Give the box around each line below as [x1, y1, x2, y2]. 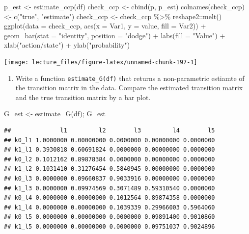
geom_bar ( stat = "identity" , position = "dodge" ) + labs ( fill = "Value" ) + [4, 30, 225, 40]
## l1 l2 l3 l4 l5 [4, 127, 215, 134]
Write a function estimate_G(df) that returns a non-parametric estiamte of [15, 73, 245, 83]
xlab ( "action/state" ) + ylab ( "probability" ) [4, 40, 130, 50]
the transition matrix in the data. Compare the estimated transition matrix [15, 82, 243, 93]
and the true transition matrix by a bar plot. [15, 92, 151, 102]
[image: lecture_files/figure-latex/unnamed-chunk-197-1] [4, 58, 197, 66]
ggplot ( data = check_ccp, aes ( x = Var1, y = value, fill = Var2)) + [4, 21, 206, 31]
